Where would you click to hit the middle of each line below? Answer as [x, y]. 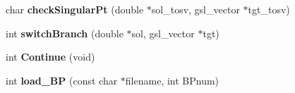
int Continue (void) [50, 57]
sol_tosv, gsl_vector [195, 9]
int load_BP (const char [62, 80]
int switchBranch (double [65, 33]
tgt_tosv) [269, 9]
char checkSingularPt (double [75, 9]
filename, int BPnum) [172, 80]
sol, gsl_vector [163, 33]
